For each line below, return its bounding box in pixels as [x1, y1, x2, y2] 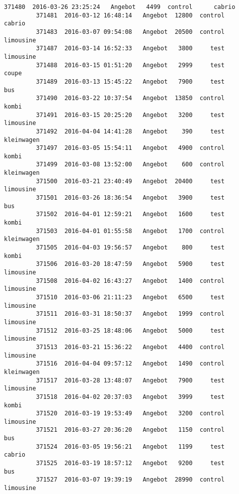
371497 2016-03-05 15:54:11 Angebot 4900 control [36, 144, 225, 152]
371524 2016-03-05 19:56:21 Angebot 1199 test [36, 443, 225, 450]
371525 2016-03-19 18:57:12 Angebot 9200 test [36, 460, 225, 467]
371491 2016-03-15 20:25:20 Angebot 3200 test [36, 111, 225, 119]
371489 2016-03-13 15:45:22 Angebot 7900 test [36, 78, 225, 85]
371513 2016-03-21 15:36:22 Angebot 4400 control [36, 343, 225, 351]
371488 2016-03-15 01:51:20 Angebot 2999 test [36, 61, 225, 69]
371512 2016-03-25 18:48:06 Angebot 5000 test [36, 327, 225, 334]
